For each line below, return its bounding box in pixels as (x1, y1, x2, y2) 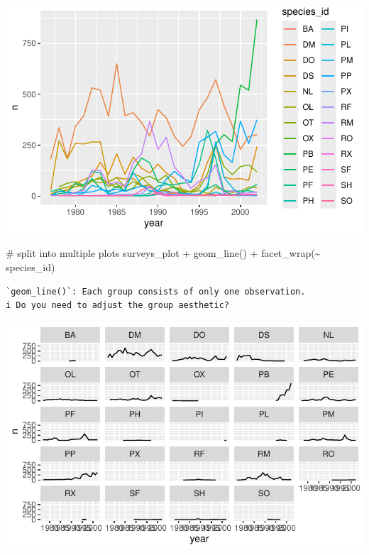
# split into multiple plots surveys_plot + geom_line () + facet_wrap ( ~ (6, 246, 321, 260)
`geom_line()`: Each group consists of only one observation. (6, 286, 306, 297)
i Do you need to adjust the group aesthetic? (6, 300, 229, 311)
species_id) (6, 259, 55, 274)
